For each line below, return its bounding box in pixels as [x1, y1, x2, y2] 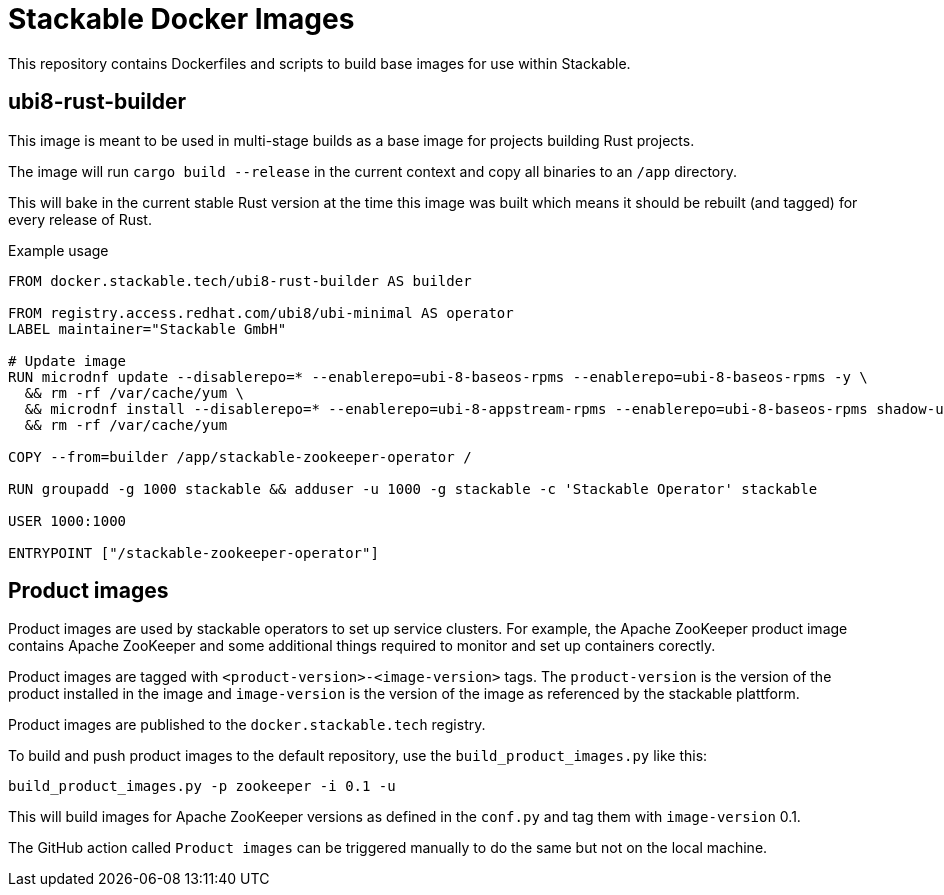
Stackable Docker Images [8, 2, 355, 36]
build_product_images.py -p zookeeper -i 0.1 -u [8, 778, 396, 795]
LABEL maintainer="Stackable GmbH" [8, 320, 287, 337]
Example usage [8, 241, 109, 259]
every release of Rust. [8, 210, 152, 228]
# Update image [8, 352, 127, 369]
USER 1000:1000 [8, 512, 127, 529]
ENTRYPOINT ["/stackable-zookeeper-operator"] [8, 544, 379, 561]
